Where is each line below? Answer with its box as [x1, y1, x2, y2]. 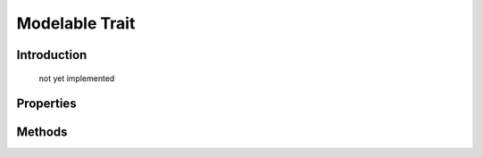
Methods [16, 125, 68, 140]
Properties [16, 96, 77, 112]
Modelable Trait [16, 13, 136, 33]
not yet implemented [38, 72, 115, 84]
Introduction [16, 47, 87, 62]
